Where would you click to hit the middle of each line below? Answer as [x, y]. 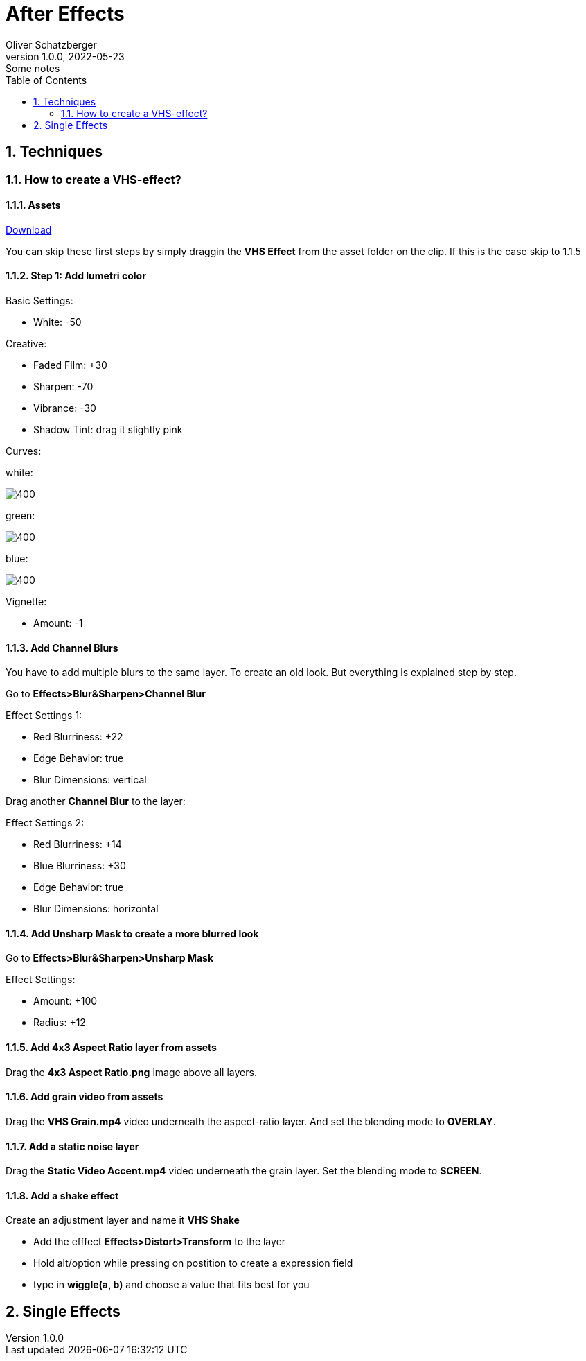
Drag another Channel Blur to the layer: [96, 801]
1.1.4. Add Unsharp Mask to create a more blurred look [132, 933]
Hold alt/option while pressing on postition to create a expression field [193, 1263]
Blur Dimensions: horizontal [96, 909]
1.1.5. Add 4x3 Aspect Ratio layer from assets [111, 1048]
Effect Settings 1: [44, 716]
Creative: [26, 344]
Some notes [33, 68]
